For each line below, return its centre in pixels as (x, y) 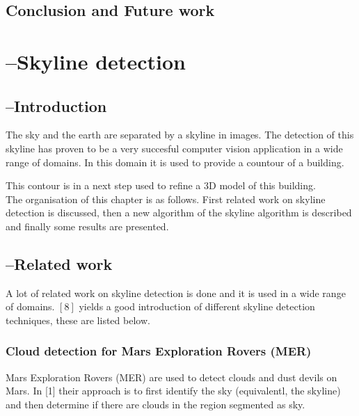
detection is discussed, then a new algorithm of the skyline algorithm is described (179, 213)
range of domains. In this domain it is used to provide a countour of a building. (175, 162)
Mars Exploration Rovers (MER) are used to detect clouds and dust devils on (171, 377)
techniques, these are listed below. (78, 320)
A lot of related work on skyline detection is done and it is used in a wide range (176, 293)
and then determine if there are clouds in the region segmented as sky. (155, 404)
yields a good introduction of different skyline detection (197, 306)
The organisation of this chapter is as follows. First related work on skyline (166, 199)
